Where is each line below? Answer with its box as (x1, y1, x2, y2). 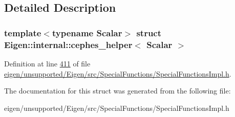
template (4, 26, 41, 39)
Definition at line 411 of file (4, 58, 91, 68)
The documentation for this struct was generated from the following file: (4, 85, 231, 96)
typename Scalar (52, 26, 122, 39)
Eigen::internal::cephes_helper (4, 38, 133, 51)
